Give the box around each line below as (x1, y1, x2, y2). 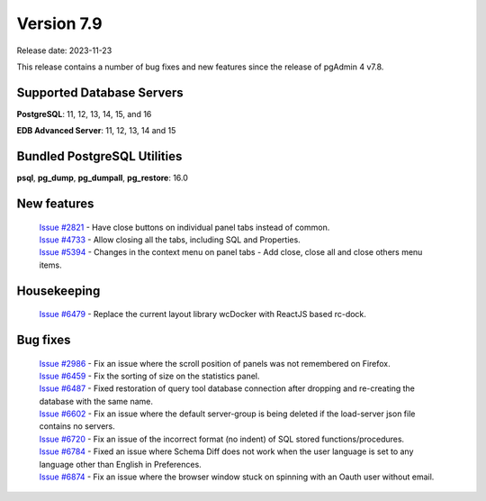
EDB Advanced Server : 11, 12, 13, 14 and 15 (16, 125, 176, 136)
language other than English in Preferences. (39, 459, 202, 469)
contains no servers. (39, 421, 116, 432)
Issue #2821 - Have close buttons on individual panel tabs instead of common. (39, 222, 330, 232)
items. (39, 260, 62, 270)
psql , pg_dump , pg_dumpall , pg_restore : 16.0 (16, 172, 189, 184)
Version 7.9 (16, 14, 103, 33)
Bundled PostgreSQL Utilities (16, 149, 183, 164)
